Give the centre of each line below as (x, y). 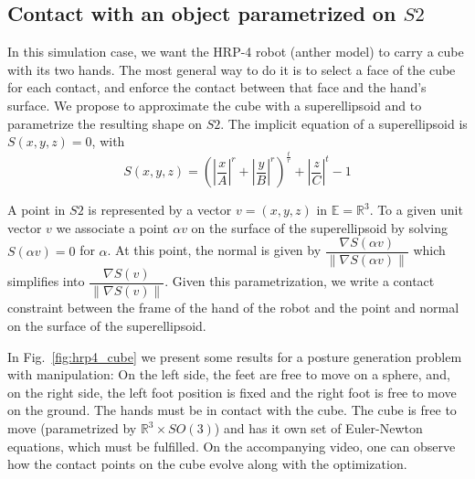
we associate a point (112, 227)
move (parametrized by (72, 428)
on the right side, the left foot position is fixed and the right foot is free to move (232, 392)
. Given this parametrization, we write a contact (300, 281)
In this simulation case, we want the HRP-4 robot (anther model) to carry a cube (236, 52)
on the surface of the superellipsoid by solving (320, 227)
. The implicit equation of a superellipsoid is (344, 123)
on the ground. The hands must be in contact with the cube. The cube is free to (232, 410)
